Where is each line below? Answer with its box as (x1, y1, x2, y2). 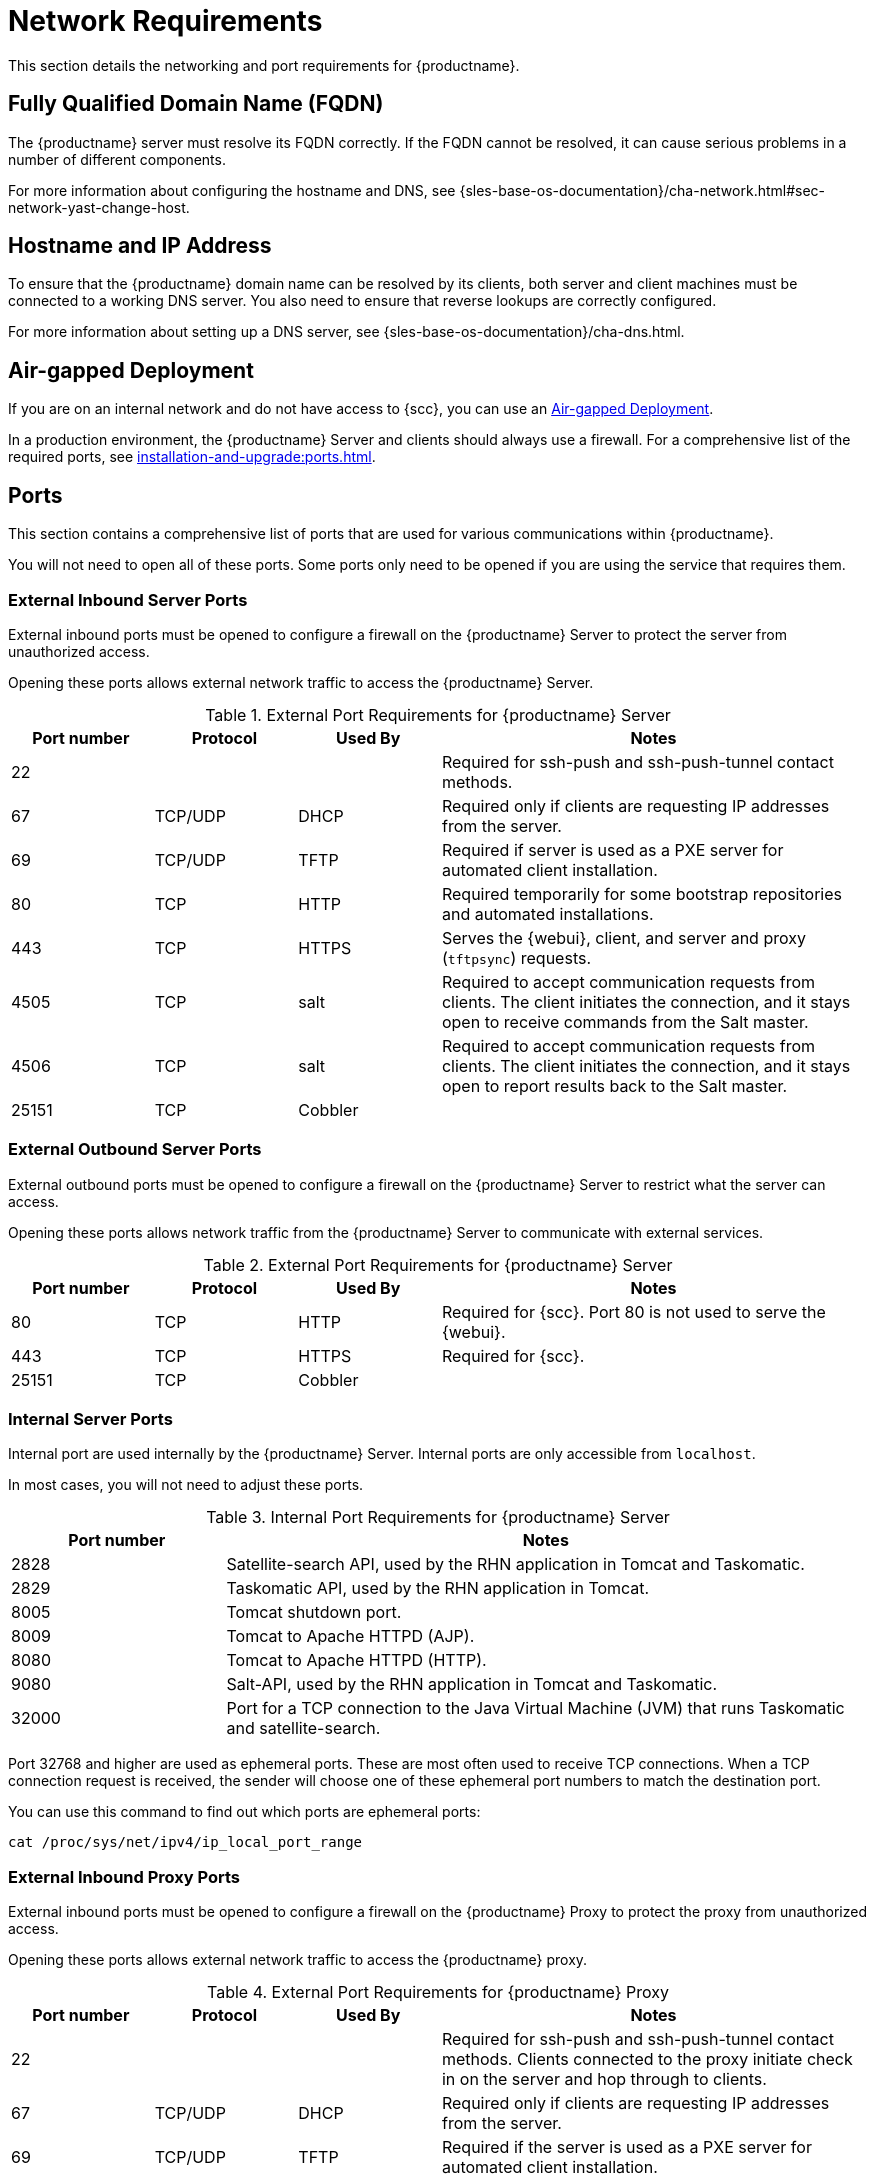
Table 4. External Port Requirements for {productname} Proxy (207, 1982, 669, 2003)
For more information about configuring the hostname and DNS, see (8, 181, 456, 199)
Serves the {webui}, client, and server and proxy (441, 927, 806, 948)
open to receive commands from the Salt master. (441, 1011, 809, 1032)
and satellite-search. (226, 1718, 381, 1739)
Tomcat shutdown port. (226, 1602, 402, 1623)
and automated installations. (441, 903, 654, 924)
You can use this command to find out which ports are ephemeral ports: (8, 1803, 481, 1821)
